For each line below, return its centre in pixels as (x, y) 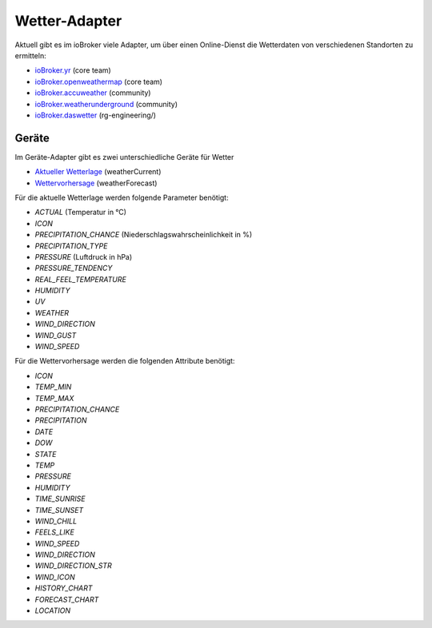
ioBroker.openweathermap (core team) (99, 81)
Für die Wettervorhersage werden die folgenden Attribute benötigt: (125, 361)
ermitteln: (31, 55)
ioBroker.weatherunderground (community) (106, 104)
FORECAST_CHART (67, 599)
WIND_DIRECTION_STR (73, 566)
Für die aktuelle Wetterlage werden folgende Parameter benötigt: (122, 197)
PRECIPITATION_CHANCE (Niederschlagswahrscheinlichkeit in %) (144, 235)
